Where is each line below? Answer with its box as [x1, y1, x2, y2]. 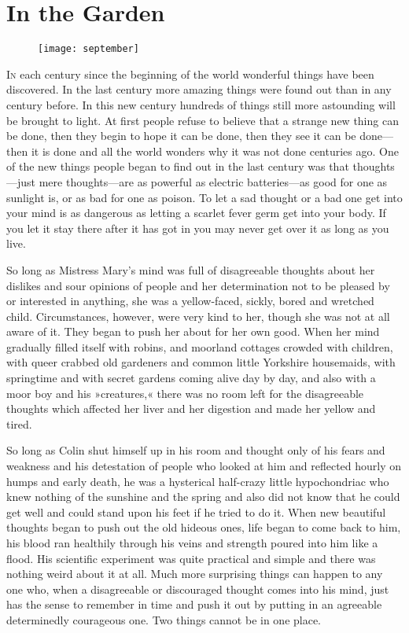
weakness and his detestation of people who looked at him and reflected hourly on [6, 458, 402, 474]
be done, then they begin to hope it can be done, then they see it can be [6, 127, 356, 144]
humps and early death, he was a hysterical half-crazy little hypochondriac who [6, 473, 389, 489]
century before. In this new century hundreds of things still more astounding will [6, 96, 396, 112]
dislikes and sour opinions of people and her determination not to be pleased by [6, 277, 390, 293]
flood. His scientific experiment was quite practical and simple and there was [6, 550, 376, 566]
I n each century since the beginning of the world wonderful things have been [6, 65, 374, 82]
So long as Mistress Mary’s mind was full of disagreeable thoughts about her [6, 261, 375, 278]
